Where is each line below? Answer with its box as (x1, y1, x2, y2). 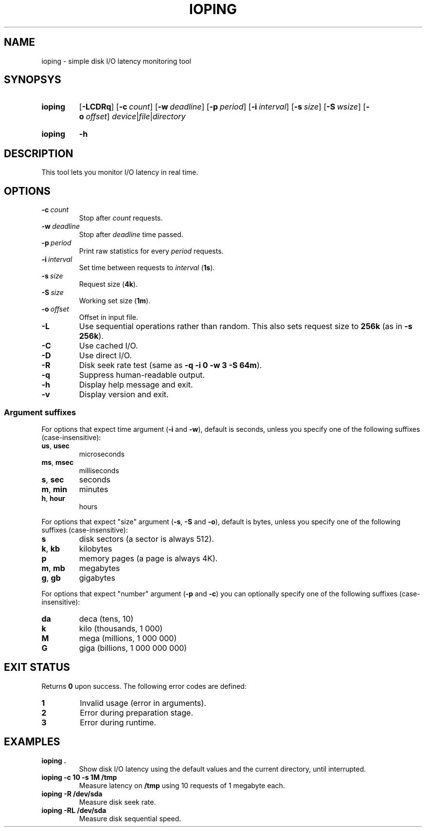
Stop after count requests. (79, 214, 163, 222)
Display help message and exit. (79, 380, 193, 390)
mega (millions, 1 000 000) (79, 633, 177, 643)
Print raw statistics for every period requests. (79, 247, 224, 256)
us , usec (41, 441, 70, 450)
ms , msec (41, 458, 74, 466)
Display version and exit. (79, 389, 169, 400)
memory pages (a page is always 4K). (79, 553, 218, 563)
